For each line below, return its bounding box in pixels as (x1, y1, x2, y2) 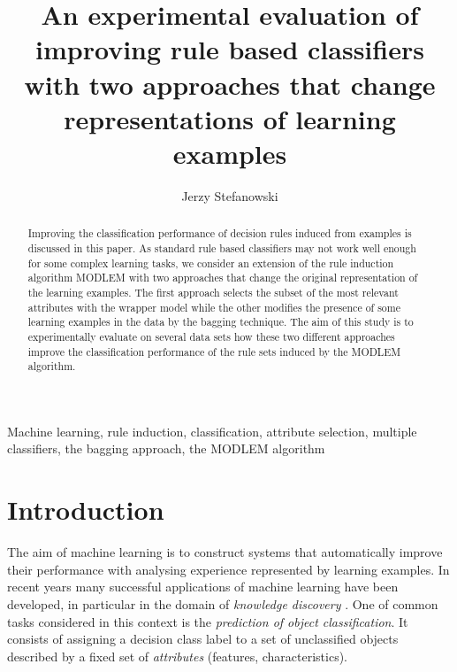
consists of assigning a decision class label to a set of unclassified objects (7, 630, 399, 648)
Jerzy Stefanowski (181, 186, 278, 205)
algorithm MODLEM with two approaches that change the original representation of (27, 270, 418, 285)
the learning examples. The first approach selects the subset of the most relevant (27, 284, 399, 299)
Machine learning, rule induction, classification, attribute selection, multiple (7, 421, 417, 440)
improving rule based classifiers (35, 31, 424, 67)
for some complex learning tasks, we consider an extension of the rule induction (27, 255, 394, 270)
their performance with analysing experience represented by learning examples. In (7, 560, 450, 578)
